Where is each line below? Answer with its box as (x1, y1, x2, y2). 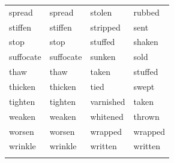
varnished (90, 95, 125, 107)
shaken (133, 35, 158, 48)
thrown (133, 110, 160, 122)
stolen (90, 5, 112, 18)
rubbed (133, 5, 160, 18)
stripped (90, 20, 121, 33)
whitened (90, 110, 124, 122)
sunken (90, 50, 116, 63)
